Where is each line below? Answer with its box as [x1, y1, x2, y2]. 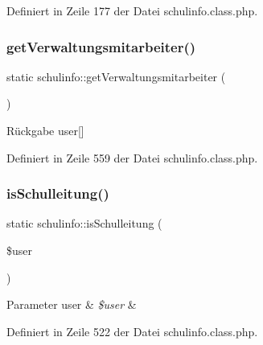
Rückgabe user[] [6, 122, 84, 138]
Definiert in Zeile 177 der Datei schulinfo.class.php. [6, 2, 258, 18]
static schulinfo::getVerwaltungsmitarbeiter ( [6, 68, 226, 84]
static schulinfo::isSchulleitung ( [6, 215, 162, 232]
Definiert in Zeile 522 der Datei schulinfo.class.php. [6, 322, 258, 339]
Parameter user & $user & [6, 296, 137, 313]
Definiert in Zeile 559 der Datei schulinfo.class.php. [6, 149, 258, 166]
